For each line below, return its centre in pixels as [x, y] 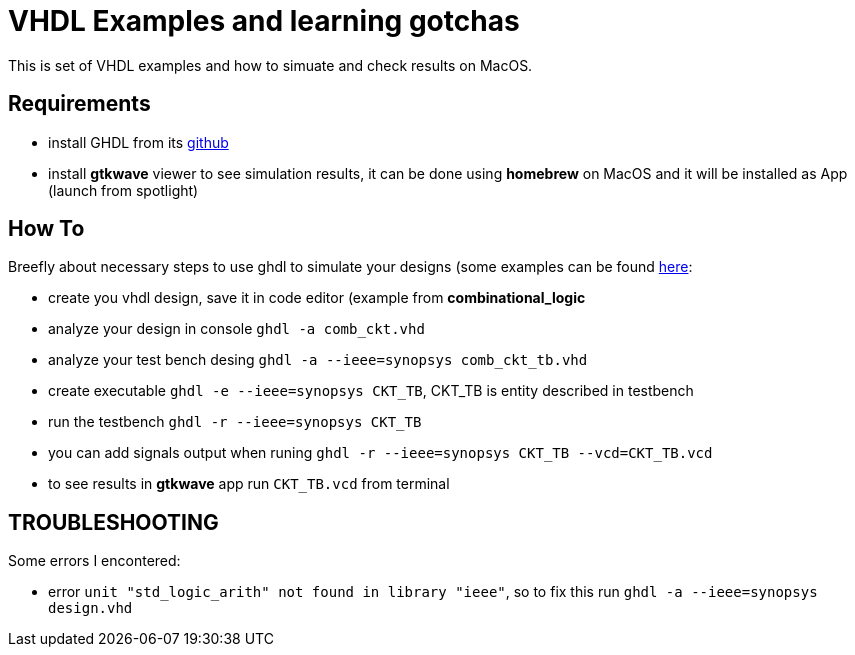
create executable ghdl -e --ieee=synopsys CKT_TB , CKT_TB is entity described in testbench [371, 391]
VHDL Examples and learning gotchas [264, 21]
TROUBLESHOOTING [113, 522]
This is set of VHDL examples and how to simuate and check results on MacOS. [270, 65]
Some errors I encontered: [94, 561]
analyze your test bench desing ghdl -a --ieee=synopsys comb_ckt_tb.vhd [318, 360]
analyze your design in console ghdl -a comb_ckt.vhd [236, 329]
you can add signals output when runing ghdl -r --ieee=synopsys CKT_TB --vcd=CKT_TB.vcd [380, 453]
